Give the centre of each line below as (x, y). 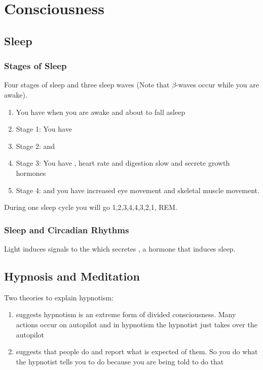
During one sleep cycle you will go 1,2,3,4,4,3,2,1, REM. (91, 207)
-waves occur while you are (217, 85)
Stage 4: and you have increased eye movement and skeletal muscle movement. (138, 190)
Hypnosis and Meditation (72, 276)
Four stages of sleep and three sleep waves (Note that (87, 85)
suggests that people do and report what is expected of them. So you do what (137, 351)
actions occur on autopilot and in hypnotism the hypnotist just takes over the (137, 324)
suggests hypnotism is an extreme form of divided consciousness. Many (126, 314)
